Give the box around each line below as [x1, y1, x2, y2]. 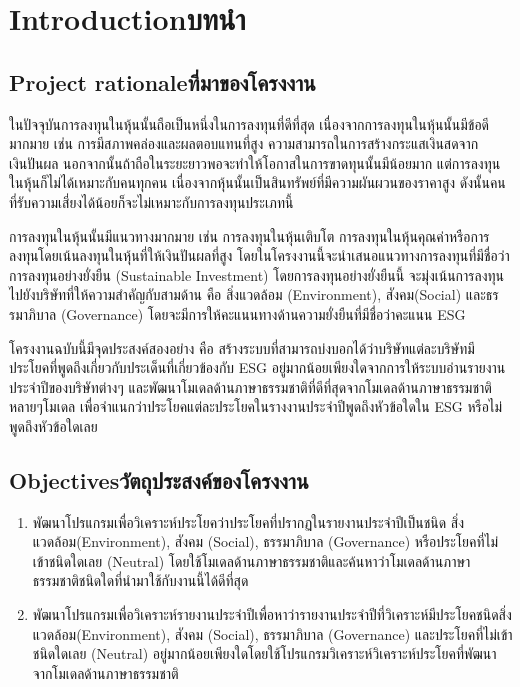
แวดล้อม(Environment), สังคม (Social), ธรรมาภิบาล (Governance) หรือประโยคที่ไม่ [32, 531, 499, 552]
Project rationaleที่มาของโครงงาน [9, 66, 316, 97]
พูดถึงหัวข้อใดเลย [9, 415, 98, 436]
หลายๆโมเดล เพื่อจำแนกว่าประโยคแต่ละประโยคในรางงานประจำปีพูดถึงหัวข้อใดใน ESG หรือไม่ [9, 396, 502, 417]
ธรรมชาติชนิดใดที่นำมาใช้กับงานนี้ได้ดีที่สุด [32, 570, 249, 591]
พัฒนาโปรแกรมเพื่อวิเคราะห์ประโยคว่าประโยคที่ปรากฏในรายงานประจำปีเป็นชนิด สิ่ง [32, 511, 465, 532]
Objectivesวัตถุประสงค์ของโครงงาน [9, 464, 309, 495]
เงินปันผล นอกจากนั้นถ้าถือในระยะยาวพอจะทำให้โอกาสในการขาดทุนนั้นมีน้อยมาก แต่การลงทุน [9, 152, 501, 173]
